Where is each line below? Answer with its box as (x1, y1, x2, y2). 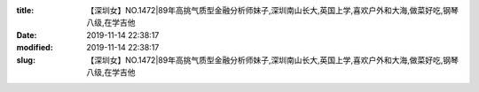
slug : (16, 54, 35, 65)
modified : (16, 42, 53, 53)
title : (16, 5, 35, 15)
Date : (16, 29, 37, 40)
